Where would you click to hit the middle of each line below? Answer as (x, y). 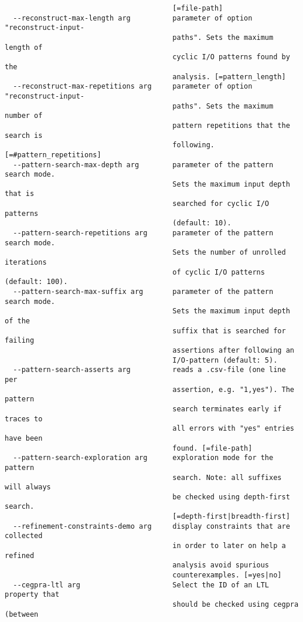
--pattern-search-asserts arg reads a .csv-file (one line (149, 370)
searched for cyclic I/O (221, 204)
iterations (26, 263)
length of (24, 47)
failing (20, 341)
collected (24, 536)
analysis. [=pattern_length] (229, 77)
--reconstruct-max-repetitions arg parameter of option (133, 87)
